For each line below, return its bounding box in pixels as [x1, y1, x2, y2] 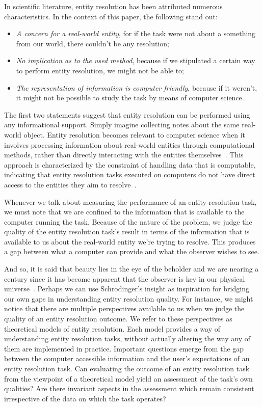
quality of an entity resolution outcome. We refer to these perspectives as [4, 313, 232, 324]
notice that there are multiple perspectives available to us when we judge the [4, 303, 245, 314]
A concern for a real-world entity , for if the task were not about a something [16, 28, 256, 39]
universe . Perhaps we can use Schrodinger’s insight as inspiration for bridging [4, 283, 249, 294]
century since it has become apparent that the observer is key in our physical [4, 273, 245, 284]
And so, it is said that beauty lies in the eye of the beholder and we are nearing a [4, 263, 259, 274]
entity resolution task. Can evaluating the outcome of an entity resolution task [4, 363, 250, 373]
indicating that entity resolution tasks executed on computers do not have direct [4, 169, 255, 180]
